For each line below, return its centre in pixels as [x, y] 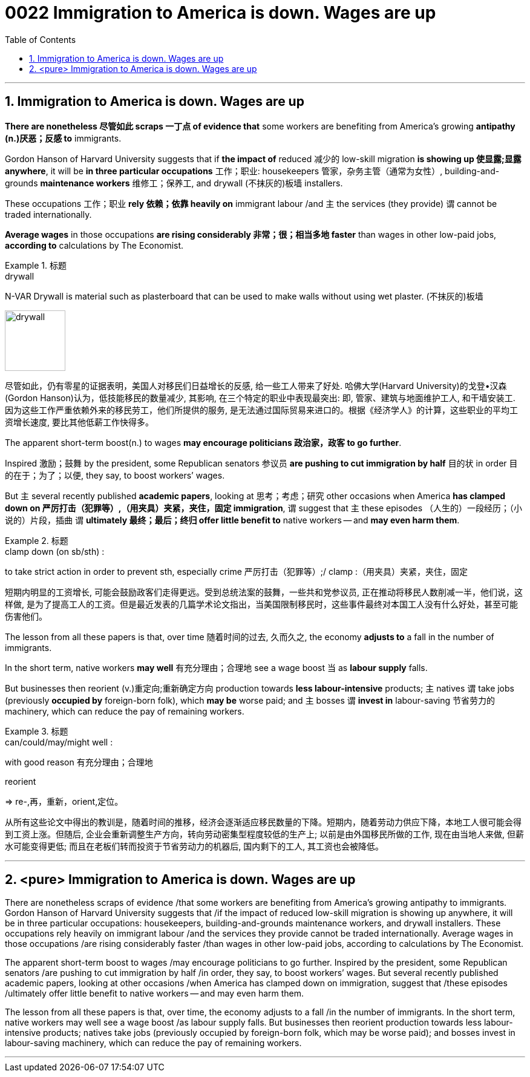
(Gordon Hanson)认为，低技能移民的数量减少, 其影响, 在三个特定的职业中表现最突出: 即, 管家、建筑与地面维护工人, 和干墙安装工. [260, 398]
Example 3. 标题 [37, 731]
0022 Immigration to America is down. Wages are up [221, 13]
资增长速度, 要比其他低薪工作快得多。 [79, 422]
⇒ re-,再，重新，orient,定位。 [64, 801]
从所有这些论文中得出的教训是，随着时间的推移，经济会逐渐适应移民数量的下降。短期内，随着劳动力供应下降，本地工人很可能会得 [263, 822]
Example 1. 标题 [36, 265]
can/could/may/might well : [59, 742]
